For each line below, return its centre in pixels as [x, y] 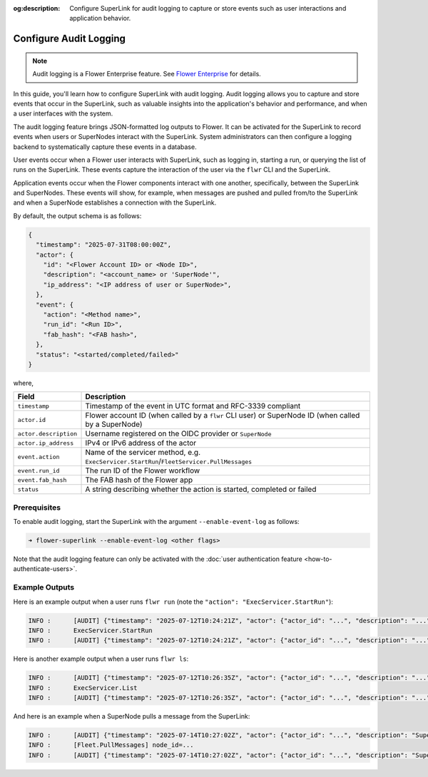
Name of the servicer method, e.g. [143, 453]
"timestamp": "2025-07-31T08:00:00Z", [103, 245]
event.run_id [39, 470]
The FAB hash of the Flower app [139, 480]
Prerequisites [37, 508]
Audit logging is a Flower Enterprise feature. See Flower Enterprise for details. [147, 74]
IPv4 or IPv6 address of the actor [141, 443]
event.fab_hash [42, 480]
